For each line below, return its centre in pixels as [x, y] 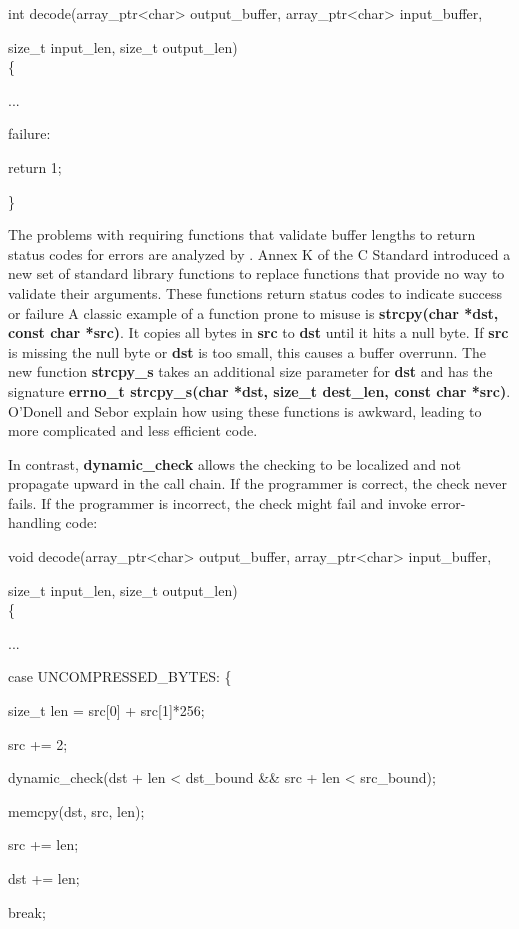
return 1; [35, 166]
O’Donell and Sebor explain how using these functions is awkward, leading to [245, 410]
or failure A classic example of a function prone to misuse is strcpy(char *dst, [253, 312]
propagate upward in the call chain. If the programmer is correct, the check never [257, 483]
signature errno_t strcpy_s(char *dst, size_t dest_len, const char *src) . [259, 390]
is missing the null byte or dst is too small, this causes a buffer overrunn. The [247, 351]
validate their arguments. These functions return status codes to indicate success [255, 292]
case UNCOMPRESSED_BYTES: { [120, 676]
